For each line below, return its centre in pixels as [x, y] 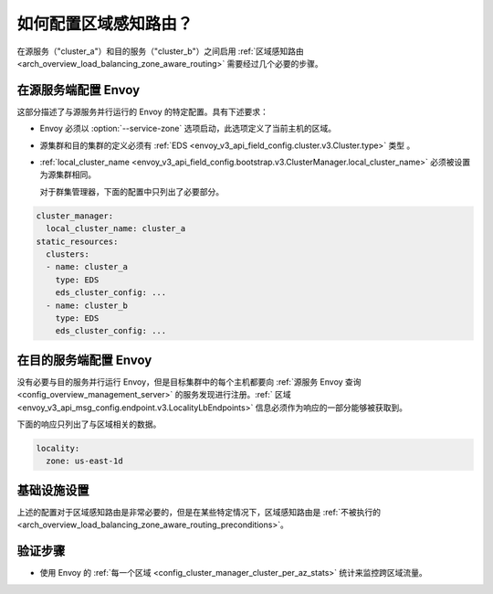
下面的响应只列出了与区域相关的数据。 [89, 424]
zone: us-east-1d [84, 461]
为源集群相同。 [68, 175]
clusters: [68, 254]
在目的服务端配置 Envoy [84, 360]
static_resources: [77, 241]
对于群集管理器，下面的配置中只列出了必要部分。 [131, 191]
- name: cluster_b [87, 305]
